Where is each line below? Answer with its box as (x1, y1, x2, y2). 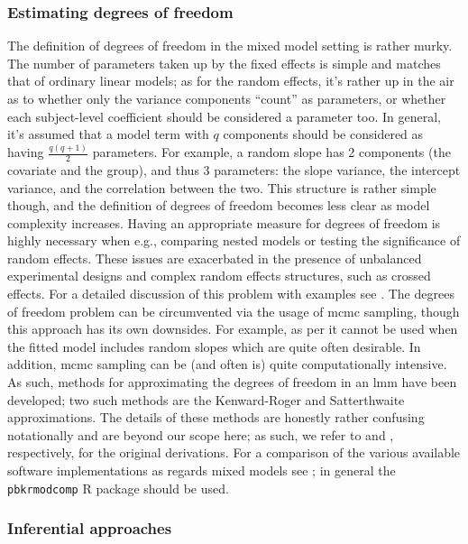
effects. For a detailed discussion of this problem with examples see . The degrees (7, 284, 454, 303)
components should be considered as (223, 124, 424, 143)
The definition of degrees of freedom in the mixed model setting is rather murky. (7, 36, 453, 55)
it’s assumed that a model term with (7, 124, 209, 143)
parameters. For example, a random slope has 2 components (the (92, 143, 451, 161)
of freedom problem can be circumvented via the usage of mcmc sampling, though (7, 301, 460, 320)
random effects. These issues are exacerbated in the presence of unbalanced (7, 248, 422, 267)
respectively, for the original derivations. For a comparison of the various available (7, 443, 461, 462)
